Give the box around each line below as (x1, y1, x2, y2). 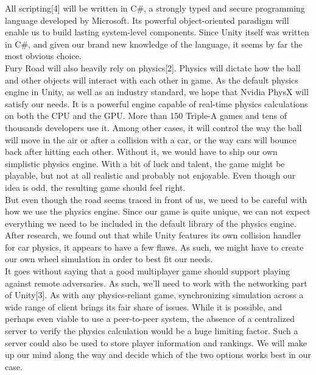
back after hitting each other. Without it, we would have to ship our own (5, 145, 278, 158)
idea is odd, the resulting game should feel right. (5, 180, 186, 193)
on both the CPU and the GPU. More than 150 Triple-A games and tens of (5, 109, 287, 122)
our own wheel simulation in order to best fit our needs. (5, 252, 213, 265)
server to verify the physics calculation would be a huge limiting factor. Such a (5, 324, 298, 337)
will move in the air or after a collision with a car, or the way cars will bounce (5, 133, 297, 146)
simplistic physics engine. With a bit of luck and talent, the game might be (5, 157, 285, 170)
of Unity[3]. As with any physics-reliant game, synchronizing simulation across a (5, 288, 304, 301)
